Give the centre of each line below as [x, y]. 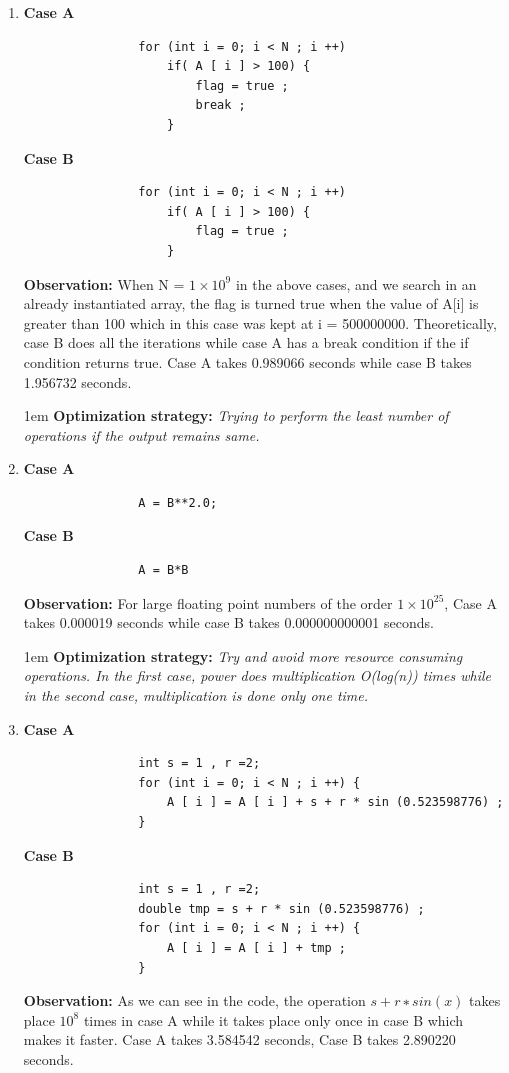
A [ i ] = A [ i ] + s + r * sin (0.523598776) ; [335, 802]
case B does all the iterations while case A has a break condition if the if [246, 342]
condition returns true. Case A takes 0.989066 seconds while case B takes [247, 361]
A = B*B [163, 570]
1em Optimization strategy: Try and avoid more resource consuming [243, 655]
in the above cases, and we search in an [356, 283]
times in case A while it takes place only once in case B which [273, 1019]
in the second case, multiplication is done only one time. [196, 695]
